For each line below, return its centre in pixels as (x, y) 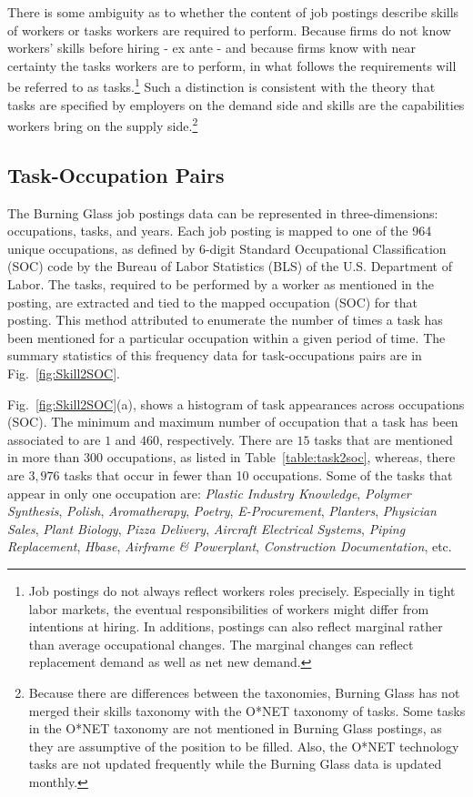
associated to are (54, 439)
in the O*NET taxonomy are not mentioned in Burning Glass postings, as (235, 728)
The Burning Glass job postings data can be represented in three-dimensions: (223, 212)
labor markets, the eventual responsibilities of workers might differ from (229, 608)
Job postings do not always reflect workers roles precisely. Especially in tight (242, 590)
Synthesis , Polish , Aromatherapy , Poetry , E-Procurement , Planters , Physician (222, 511)
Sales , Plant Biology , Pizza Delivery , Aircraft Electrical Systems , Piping (206, 528)
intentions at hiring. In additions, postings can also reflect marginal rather (236, 626)
